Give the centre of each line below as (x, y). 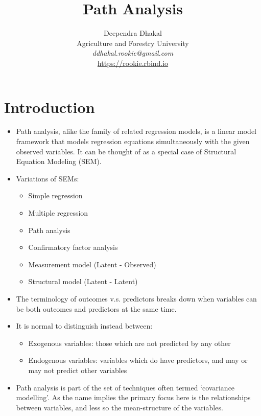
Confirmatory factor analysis (73, 247)
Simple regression (55, 195)
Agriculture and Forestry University (133, 43)
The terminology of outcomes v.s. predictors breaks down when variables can (136, 298)
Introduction (50, 107)
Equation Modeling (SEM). (59, 161)
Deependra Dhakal (133, 33)
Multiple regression (58, 213)
